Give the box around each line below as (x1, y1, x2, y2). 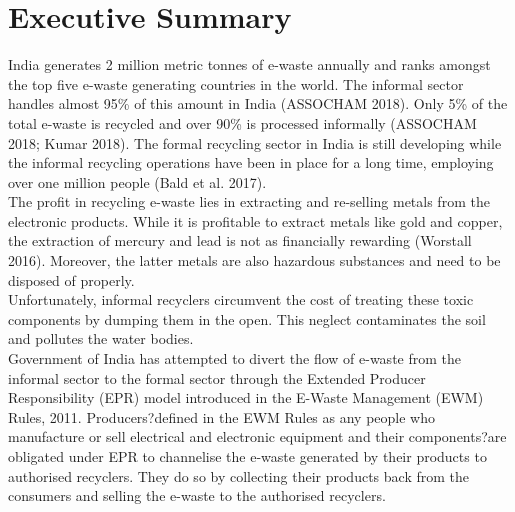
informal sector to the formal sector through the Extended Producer (8, 367, 426, 388)
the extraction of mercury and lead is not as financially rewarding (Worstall (8, 230, 472, 251)
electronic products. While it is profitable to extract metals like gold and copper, (8, 210, 503, 231)
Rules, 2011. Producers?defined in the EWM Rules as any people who (8, 406, 435, 427)
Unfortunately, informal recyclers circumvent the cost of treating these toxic (8, 289, 474, 310)
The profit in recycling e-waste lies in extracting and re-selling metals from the (8, 191, 490, 212)
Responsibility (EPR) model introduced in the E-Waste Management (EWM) (8, 387, 484, 408)
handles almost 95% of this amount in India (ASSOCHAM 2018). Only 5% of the (8, 93, 508, 114)
